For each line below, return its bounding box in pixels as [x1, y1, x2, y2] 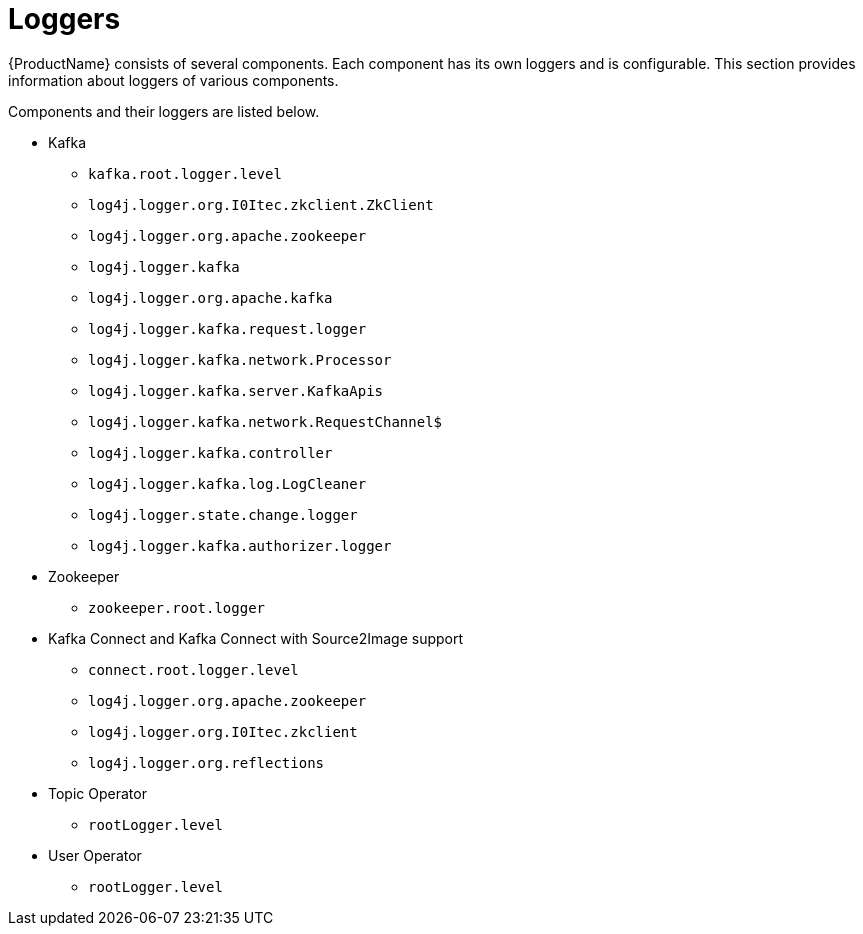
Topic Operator [48, 784, 147, 802]
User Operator [48, 846, 142, 864]
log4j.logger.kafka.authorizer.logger [88, 537, 392, 554]
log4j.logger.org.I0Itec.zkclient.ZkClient [88, 196, 434, 213]
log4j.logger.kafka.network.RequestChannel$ [88, 413, 443, 430]
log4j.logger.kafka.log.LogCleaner [88, 475, 367, 492]
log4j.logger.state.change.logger [88, 506, 358, 523]
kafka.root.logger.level [88, 165, 282, 182]
